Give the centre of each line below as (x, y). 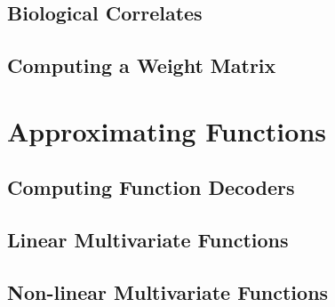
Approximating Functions (167, 130)
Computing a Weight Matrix (142, 65)
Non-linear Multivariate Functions (168, 291)
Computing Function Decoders (151, 187)
